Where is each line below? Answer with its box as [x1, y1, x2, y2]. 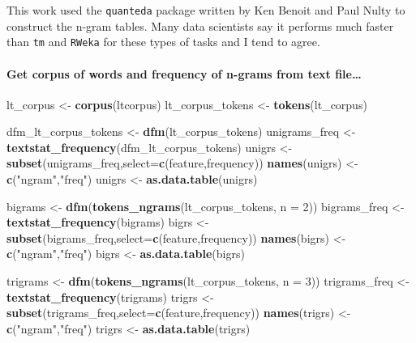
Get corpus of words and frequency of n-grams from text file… [6, 65, 362, 82]
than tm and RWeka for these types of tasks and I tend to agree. [6, 33, 320, 50]
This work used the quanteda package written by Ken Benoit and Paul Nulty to [6, 2, 405, 18]
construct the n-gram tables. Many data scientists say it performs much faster [6, 17, 394, 34]
